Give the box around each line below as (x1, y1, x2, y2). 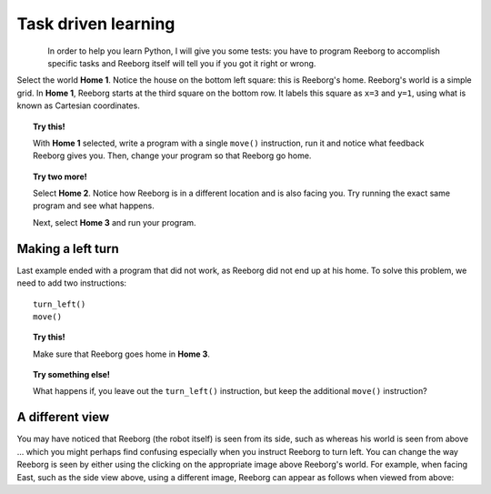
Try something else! (33, 369, 111, 380)
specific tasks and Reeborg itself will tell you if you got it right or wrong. (47, 57, 316, 68)
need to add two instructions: (16, 277, 127, 288)
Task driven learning (16, 14, 175, 34)
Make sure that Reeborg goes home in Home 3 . (33, 348, 211, 359)
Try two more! (33, 171, 88, 182)
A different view (16, 409, 110, 425)
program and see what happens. (33, 200, 155, 211)
